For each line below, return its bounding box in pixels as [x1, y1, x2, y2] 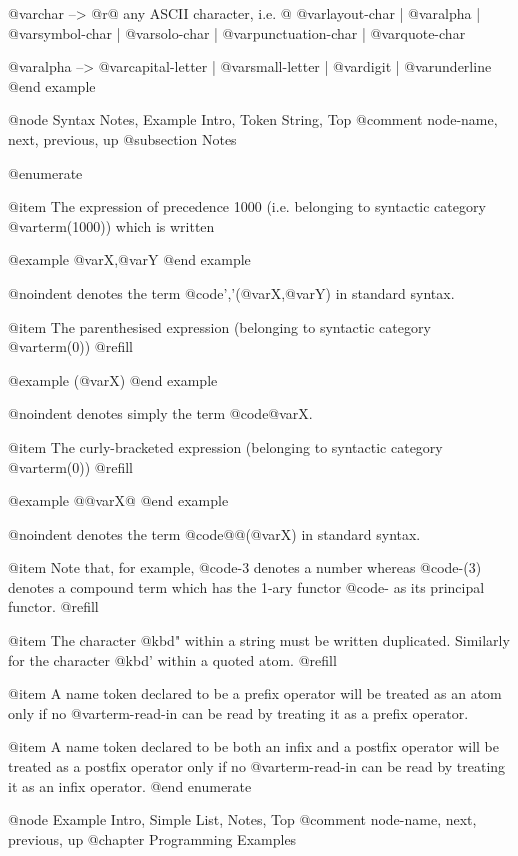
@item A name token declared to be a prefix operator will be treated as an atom [8, 683, 502, 704]
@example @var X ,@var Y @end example [8, 249, 251, 270]
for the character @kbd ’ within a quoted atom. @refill [8, 649, 337, 670]
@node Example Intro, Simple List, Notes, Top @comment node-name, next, [8, 809, 477, 830]
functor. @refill [8, 596, 99, 617]
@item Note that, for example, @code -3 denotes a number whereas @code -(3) [8, 557, 482, 578]
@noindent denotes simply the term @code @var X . [8, 403, 313, 424]
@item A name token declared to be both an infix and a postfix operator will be [8, 736, 499, 757]
